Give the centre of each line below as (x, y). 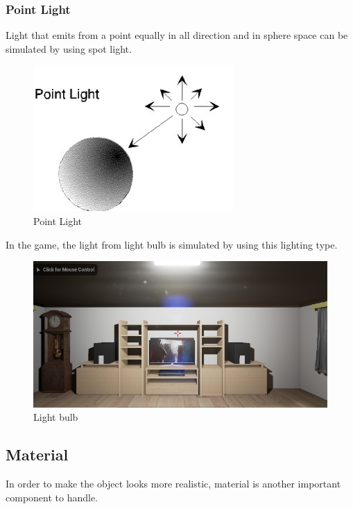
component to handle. (52, 497)
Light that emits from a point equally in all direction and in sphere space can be (177, 35)
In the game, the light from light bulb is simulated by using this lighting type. (172, 244)
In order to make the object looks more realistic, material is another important (173, 484)
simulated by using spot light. (69, 48)
